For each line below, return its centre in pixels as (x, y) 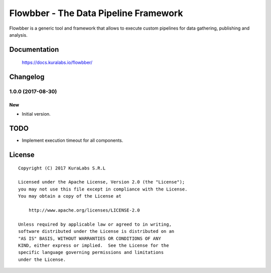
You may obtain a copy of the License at (70, 196)
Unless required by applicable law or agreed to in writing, (95, 224)
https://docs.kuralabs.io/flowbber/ (57, 62)
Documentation (34, 50)
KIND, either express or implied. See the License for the (94, 245)
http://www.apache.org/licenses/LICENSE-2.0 (84, 210)
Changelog (27, 77)
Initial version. (36, 114)
